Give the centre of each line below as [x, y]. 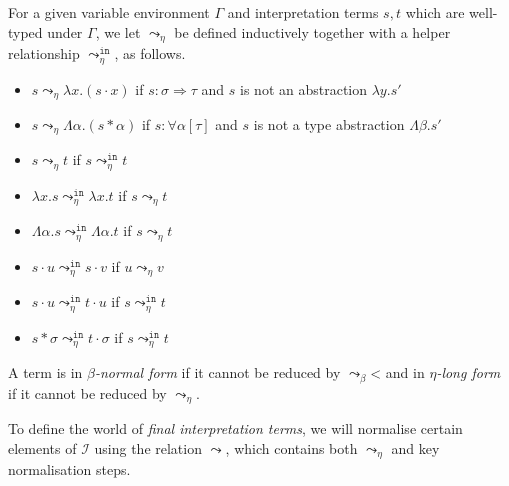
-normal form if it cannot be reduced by [217, 372]
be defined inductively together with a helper [312, 31]
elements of [42, 447]
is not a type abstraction [329, 123]
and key [415, 447]
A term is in [45, 372]
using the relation [148, 447]
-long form [468, 372]
